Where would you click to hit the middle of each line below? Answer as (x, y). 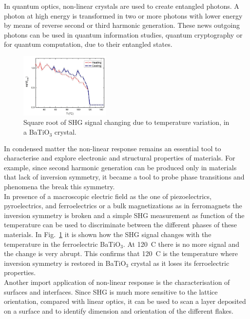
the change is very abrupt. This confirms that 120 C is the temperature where (121, 253)
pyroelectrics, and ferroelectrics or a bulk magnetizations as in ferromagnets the (123, 206)
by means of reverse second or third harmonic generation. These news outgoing (122, 25)
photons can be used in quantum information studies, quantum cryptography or (123, 34)
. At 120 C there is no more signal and (181, 244)
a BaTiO (37, 132)
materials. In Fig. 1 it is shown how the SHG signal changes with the (108, 234)
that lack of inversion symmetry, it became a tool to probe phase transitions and (124, 177)
